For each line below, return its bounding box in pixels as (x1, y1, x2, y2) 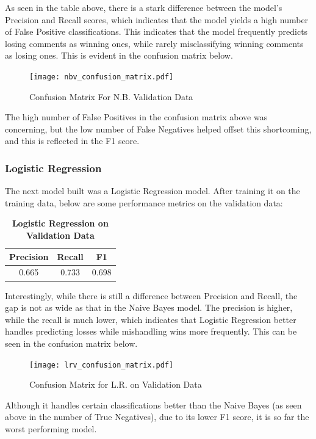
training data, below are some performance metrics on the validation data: (5, 196, 283, 209)
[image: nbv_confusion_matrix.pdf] (29, 72, 174, 81)
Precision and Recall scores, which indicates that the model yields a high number (5, 13, 309, 26)
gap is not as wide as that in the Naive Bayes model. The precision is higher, (5, 301, 293, 314)
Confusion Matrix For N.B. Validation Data (29, 90, 193, 103)
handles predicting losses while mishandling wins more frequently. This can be (5, 325, 297, 338)
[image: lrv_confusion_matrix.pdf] (29, 360, 174, 369)
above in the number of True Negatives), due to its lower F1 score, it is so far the (5, 410, 309, 423)
